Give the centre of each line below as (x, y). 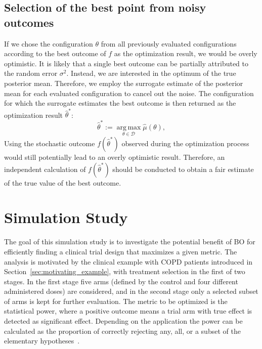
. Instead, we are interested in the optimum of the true (151, 73)
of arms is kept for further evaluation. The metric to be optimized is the (116, 301)
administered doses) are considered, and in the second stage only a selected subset (131, 291)
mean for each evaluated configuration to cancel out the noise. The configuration (129, 93)
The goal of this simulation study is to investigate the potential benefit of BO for (130, 242)
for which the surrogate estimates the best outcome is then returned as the (120, 103)
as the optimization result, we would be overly (186, 53)
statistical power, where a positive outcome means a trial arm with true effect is (128, 311)
